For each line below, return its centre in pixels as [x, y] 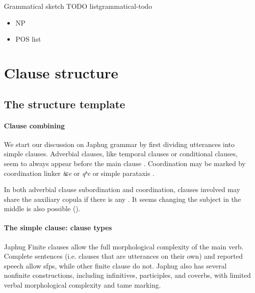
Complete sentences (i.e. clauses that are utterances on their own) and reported [124, 256]
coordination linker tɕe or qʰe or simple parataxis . [79, 173]
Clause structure [61, 72]
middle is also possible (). [42, 208]
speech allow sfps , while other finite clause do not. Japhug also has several [115, 265]
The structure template [65, 104]
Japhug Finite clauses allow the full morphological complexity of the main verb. [124, 246]
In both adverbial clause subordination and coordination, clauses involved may [122, 189]
